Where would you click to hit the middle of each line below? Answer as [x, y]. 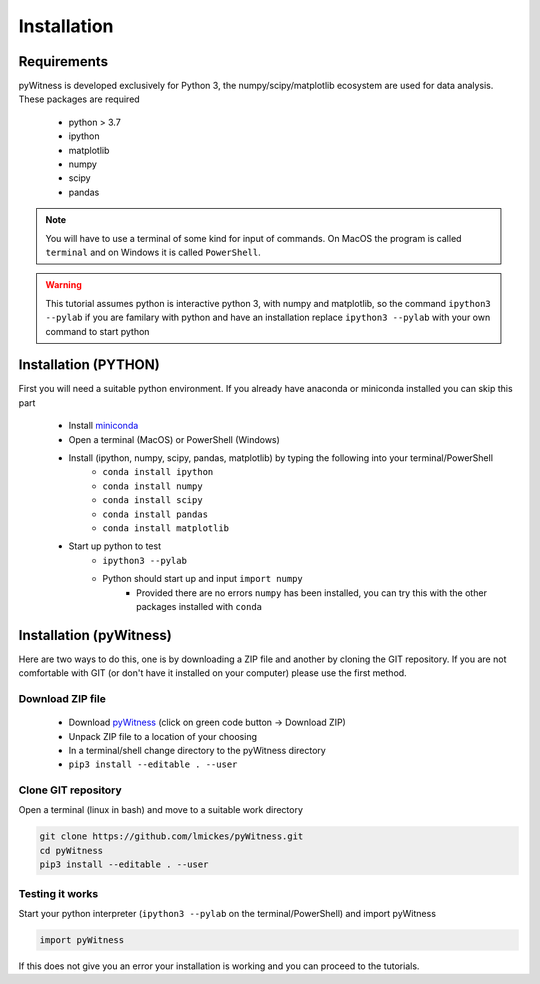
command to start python [97, 331]
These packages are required [79, 99]
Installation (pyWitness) [95, 635]
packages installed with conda [199, 606]
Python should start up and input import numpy [203, 579]
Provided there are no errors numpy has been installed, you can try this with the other [311, 592]
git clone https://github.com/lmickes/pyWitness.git [171, 836]
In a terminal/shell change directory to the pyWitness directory [197, 750]
